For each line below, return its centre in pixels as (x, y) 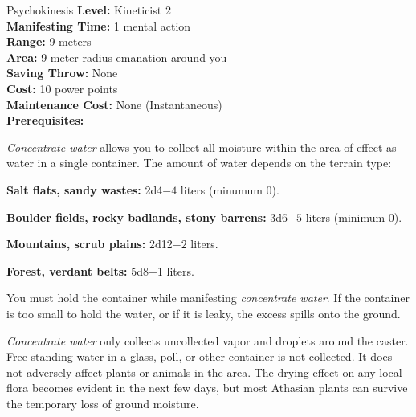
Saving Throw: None (62, 73)
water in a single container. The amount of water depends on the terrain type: (199, 163)
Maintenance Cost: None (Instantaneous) (114, 104)
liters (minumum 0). (230, 189)
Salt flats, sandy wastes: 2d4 (85, 189)
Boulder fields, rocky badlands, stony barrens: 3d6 (147, 217)
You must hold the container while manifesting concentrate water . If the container (208, 298)
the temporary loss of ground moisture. (103, 403)
